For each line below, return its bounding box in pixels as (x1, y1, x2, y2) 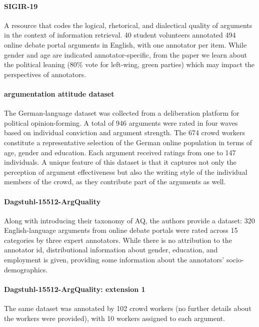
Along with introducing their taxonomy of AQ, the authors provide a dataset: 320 (4, 215, 255, 225)
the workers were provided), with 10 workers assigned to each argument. (4, 312, 225, 323)
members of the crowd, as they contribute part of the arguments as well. (4, 176, 226, 187)
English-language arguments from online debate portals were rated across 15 (4, 225, 238, 235)
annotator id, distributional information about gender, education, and (4, 244, 218, 255)
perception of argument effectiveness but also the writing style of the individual (4, 166, 247, 177)
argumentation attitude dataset (4, 88, 114, 99)
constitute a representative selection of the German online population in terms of (4, 137, 252, 147)
